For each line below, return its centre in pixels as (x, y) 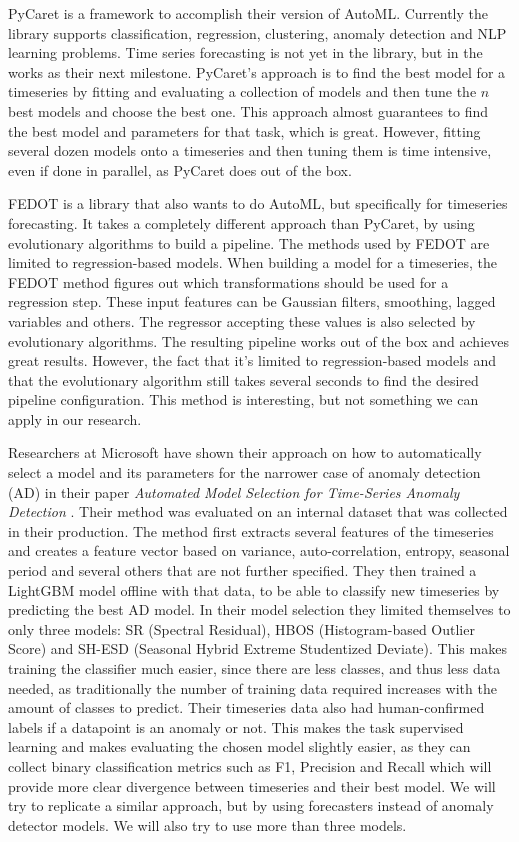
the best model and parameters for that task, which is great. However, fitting (244, 130)
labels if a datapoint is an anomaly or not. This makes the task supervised (236, 726)
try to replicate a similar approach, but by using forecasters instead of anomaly (251, 805)
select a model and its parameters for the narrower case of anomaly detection (244, 472)
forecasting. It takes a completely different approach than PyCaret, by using (241, 222)
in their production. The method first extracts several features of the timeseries (251, 530)
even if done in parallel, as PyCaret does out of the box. (180, 169)
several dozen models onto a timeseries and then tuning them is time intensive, (250, 150)
